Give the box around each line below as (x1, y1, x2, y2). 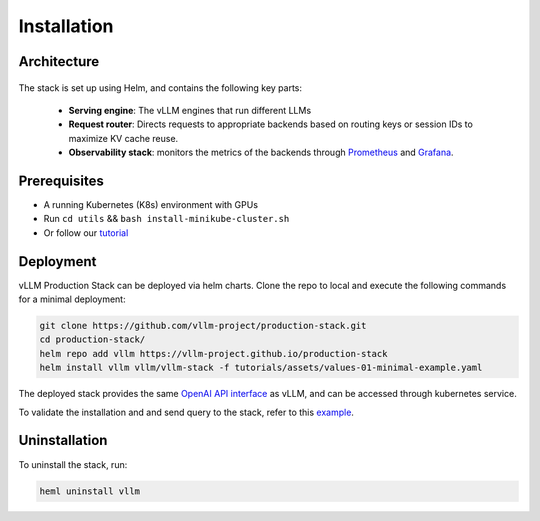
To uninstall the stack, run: (18, 458, 128, 470)
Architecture (18, 53, 100, 70)
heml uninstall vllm (39, 485, 140, 497)
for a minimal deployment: (18, 293, 126, 305)
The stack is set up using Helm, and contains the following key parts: (18, 81, 303, 94)
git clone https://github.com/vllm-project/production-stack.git (39, 320, 367, 332)
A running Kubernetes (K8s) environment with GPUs (43, 199, 259, 211)
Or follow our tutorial (43, 226, 129, 239)
